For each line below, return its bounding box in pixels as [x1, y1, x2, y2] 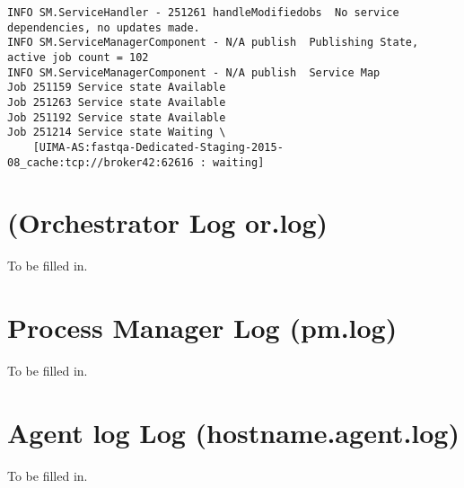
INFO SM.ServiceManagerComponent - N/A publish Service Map [7, 66, 381, 79]
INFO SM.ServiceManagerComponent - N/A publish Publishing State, [7, 36, 419, 49]
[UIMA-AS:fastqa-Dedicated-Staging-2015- [32, 140, 284, 154]
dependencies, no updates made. [7, 21, 200, 34]
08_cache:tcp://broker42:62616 [7, 155, 194, 169]
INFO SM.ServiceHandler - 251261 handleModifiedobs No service [7, 6, 399, 19]
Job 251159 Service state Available [7, 81, 226, 94]
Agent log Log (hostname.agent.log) [7, 413, 460, 450]
